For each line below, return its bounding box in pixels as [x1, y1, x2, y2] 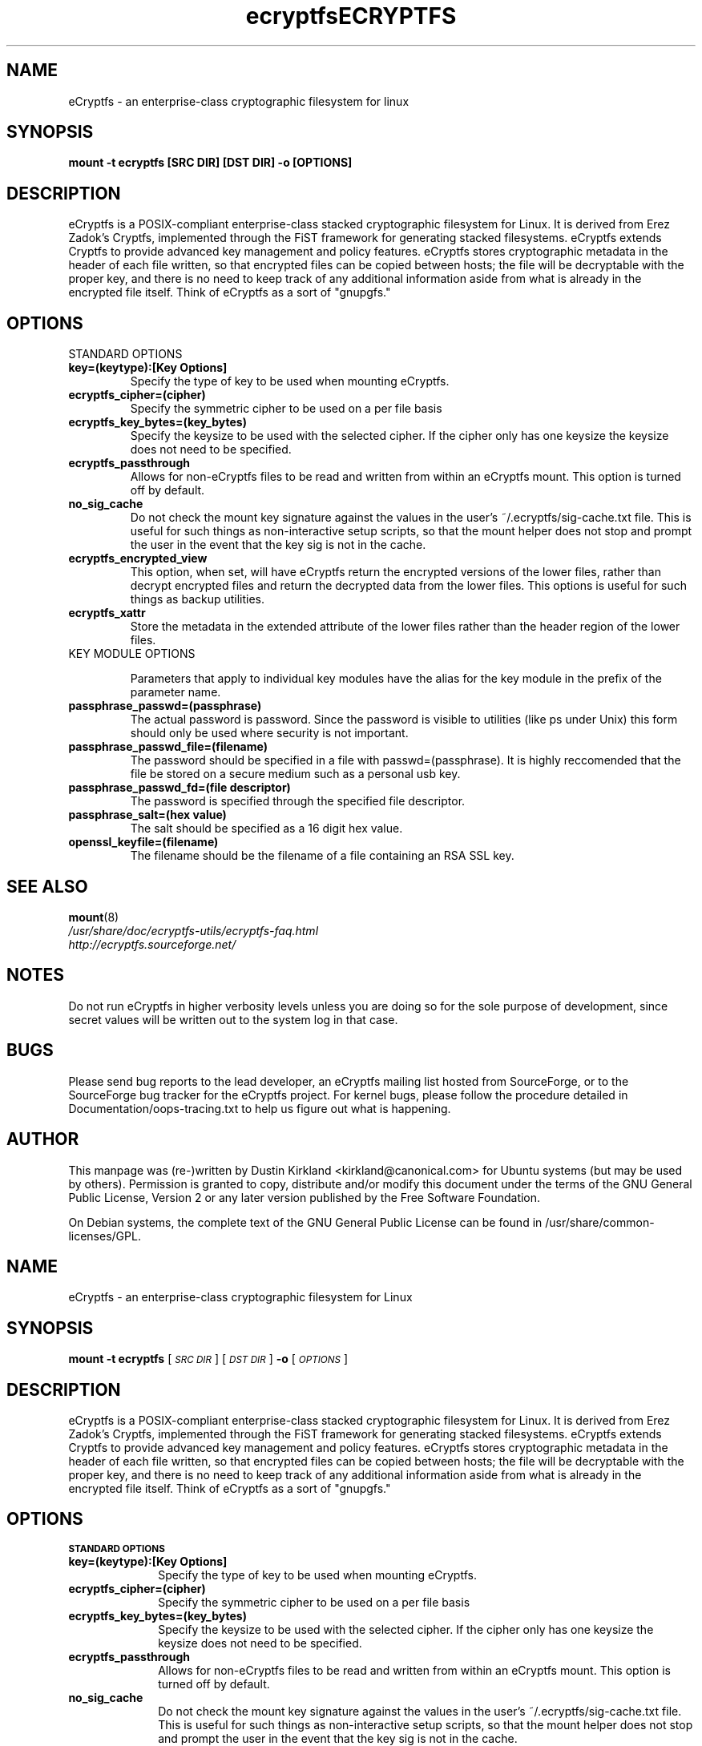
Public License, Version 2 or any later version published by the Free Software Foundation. [68, 1190, 541, 1204]
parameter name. [130, 685, 221, 700]
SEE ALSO [6, 876, 88, 897]
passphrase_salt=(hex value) [68, 808, 227, 822]
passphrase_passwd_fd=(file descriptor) [68, 780, 291, 795]
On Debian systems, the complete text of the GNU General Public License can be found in [68, 1215, 543, 1229]
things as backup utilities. [130, 592, 265, 607]
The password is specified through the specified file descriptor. [130, 794, 466, 808]
